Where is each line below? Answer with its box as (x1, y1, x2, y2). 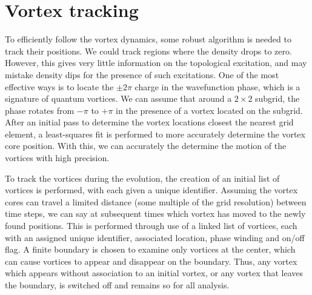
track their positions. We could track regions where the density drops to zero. (5, 44, 292, 57)
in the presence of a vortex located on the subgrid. (116, 104, 303, 116)
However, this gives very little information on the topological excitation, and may (5, 56, 307, 69)
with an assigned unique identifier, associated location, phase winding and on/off (5, 231, 305, 244)
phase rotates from (5, 104, 75, 116)
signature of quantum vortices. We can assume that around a (5, 92, 232, 105)
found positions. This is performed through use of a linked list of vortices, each (5, 219, 297, 232)
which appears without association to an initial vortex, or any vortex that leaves (5, 267, 304, 279)
